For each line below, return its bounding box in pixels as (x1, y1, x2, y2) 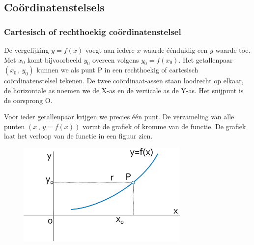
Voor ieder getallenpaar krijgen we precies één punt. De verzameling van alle (4, 111, 234, 122)
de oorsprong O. (4, 95, 53, 105)
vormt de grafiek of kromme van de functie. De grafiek (83, 121, 246, 131)
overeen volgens (92, 54, 139, 65)
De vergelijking (4, 45, 49, 55)
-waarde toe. (213, 45, 251, 55)
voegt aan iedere (85, 45, 135, 55)
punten (4, 121, 25, 131)
